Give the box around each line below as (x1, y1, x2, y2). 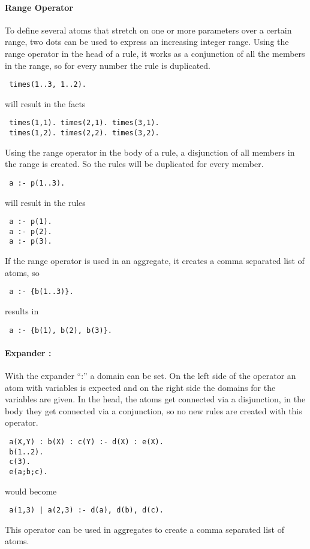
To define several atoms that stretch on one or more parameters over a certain (5, 23, 292, 36)
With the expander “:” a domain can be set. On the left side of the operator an (5, 369, 296, 382)
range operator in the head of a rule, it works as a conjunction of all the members (5, 47, 305, 59)
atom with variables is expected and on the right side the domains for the (5, 381, 276, 393)
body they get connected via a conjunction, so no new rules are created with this (5, 404, 302, 417)
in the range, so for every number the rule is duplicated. (5, 59, 210, 71)
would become (5, 484, 57, 497)
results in (5, 304, 39, 317)
